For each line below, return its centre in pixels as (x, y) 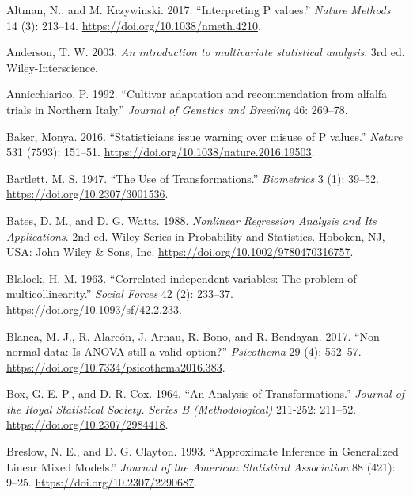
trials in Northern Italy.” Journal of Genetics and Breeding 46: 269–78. (177, 109)
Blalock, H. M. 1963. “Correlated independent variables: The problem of (182, 278)
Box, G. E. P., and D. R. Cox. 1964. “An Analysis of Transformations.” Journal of (206, 393)
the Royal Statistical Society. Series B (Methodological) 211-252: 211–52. (182, 408)
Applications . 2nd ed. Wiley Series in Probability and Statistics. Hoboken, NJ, (196, 236)
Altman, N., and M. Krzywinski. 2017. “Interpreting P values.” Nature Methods (199, 10)
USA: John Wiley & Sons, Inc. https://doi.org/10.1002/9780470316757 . (180, 252)
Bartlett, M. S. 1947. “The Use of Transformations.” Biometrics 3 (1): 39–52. (193, 178)
